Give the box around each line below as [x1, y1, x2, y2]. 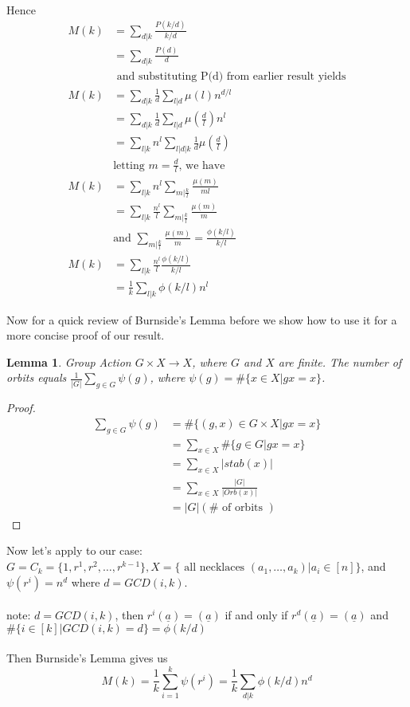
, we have [178, 159, 225, 171]
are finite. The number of [278, 353, 402, 370]
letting [113, 159, 145, 171]
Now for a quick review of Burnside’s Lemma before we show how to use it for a [6, 311, 397, 328]
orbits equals [6, 369, 67, 386]
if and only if [225, 607, 288, 623]
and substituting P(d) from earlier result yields [116, 71, 346, 83]
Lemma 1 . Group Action [6, 353, 131, 370]
